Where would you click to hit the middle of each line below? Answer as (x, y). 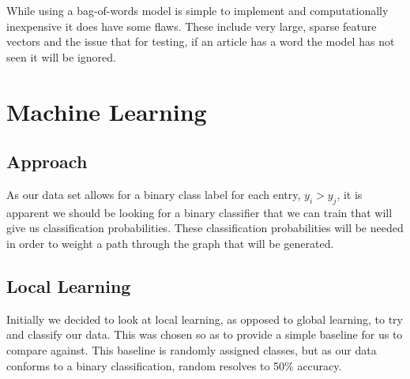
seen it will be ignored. (61, 56)
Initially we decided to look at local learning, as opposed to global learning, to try (205, 319)
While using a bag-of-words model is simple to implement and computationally (197, 10)
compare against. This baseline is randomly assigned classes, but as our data (192, 349)
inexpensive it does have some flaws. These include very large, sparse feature (192, 26)
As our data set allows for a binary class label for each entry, (154, 194)
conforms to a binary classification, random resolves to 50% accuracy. (174, 365)
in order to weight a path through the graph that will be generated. (170, 243)
